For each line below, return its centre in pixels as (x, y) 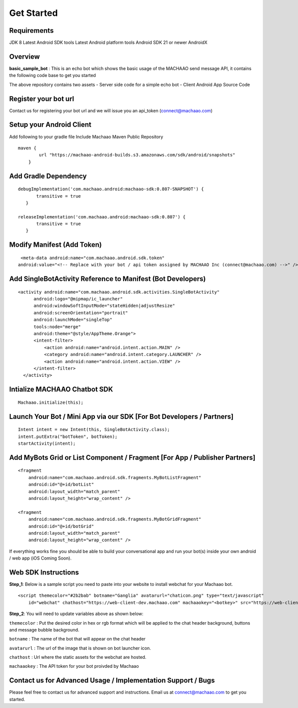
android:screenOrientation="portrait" (81, 313)
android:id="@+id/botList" (61, 485)
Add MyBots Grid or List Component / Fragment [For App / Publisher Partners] (132, 458)
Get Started (34, 13)
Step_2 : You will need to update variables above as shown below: (76, 614)
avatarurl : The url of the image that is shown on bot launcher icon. (80, 648)
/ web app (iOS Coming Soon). (40, 558)
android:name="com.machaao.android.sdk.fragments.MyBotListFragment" (115, 477)
